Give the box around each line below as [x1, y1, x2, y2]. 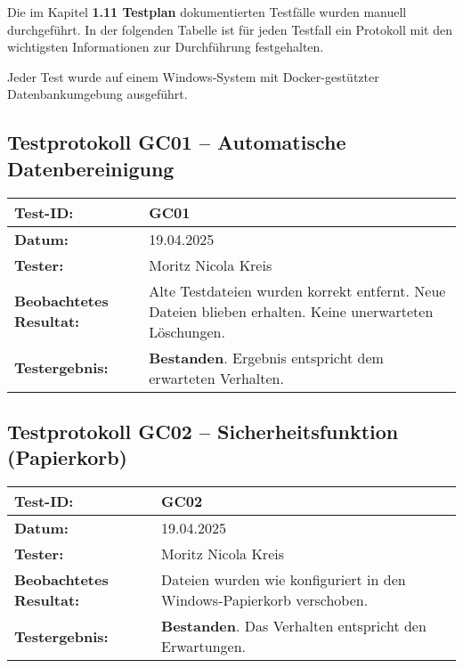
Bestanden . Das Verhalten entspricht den [161, 615, 426, 637]
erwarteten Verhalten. [149, 367, 284, 388]
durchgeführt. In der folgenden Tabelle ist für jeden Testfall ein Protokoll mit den [7, 20, 452, 38]
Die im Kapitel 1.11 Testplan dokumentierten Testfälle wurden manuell [7, 3, 407, 20]
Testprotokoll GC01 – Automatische [7, 128, 346, 156]
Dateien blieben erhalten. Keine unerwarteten [149, 300, 434, 322]
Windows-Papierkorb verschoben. [161, 590, 369, 611]
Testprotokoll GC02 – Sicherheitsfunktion [7, 417, 399, 444]
